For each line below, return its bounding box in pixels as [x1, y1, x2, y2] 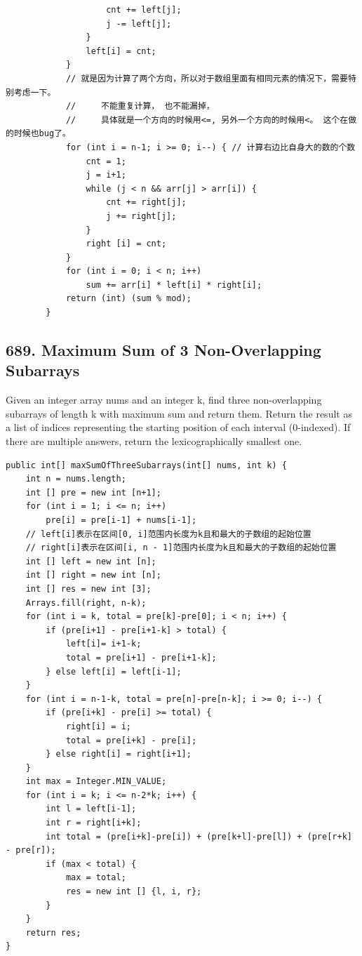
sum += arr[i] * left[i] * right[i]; [86, 279, 262, 290]
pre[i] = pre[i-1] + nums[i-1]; [46, 515, 197, 525]
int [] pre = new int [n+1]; [25, 487, 161, 498]
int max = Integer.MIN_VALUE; [25, 776, 167, 787]
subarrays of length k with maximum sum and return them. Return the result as [6, 406, 352, 420]
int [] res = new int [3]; [25, 583, 152, 594]
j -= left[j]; [106, 18, 172, 29]
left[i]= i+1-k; [65, 639, 142, 649]
